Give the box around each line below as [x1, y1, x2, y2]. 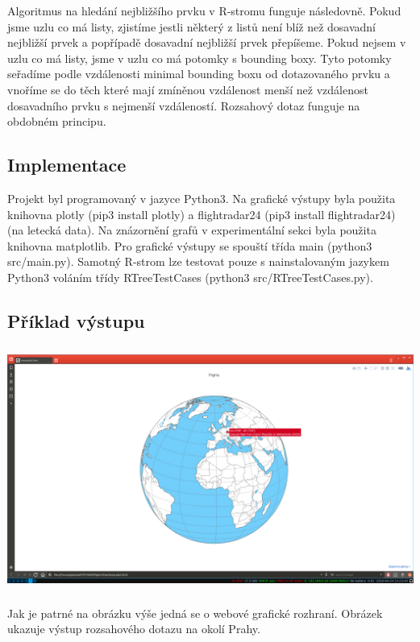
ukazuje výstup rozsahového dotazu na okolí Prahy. [7, 620, 260, 637]
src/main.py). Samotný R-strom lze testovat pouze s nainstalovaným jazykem [7, 253, 389, 270]
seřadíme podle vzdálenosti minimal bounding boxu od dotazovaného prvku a [7, 65, 390, 82]
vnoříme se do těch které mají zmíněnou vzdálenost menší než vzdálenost [7, 81, 368, 97]
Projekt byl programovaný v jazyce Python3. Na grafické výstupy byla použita [7, 189, 396, 206]
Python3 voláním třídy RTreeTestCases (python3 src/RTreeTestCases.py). [7, 268, 373, 285]
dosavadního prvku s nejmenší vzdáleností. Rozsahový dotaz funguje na [7, 97, 360, 114]
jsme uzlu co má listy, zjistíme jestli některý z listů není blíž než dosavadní [7, 18, 376, 35]
